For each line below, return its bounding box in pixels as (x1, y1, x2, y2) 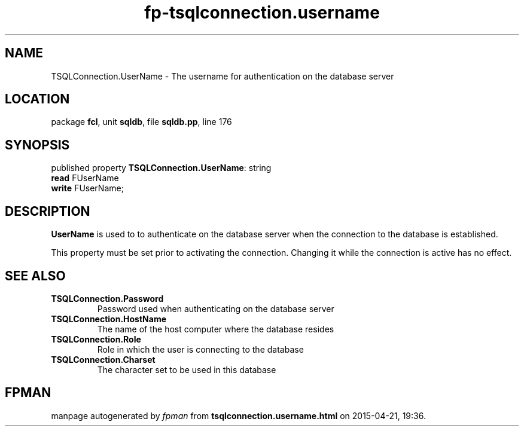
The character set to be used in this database (97, 364, 276, 375)
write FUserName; (51, 183, 124, 194)
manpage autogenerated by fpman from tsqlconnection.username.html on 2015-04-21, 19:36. (51, 410, 426, 421)
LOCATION (5, 91, 70, 107)
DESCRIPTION (5, 203, 90, 219)
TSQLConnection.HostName (51, 313, 167, 324)
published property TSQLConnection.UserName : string (51, 163, 272, 173)
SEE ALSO (5, 268, 66, 283)
